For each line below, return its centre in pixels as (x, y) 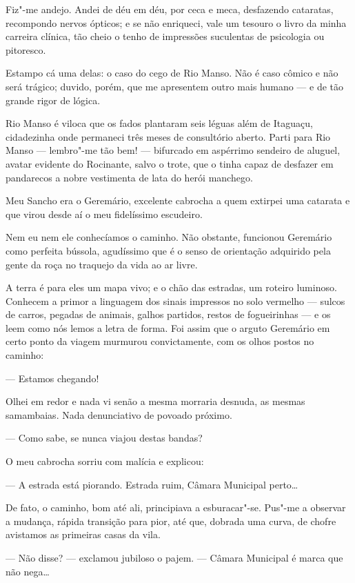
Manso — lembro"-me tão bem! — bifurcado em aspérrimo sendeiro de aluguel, (173, 150)
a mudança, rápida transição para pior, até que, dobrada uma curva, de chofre (171, 521)
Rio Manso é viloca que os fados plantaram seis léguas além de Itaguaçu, (159, 123)
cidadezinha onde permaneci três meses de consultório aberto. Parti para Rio (168, 136)
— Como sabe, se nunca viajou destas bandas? (104, 438)
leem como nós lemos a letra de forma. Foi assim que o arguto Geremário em (168, 327)
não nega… (28, 571)
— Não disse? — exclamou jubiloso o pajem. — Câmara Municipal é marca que (174, 557)
